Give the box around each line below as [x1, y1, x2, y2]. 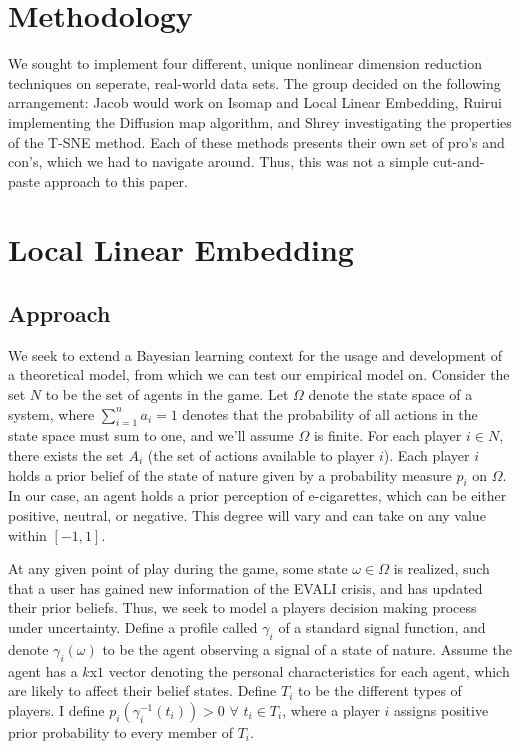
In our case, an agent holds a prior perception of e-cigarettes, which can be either [8, 485, 507, 506]
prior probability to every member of [8, 721, 233, 742]
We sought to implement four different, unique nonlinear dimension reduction [8, 53, 483, 74]
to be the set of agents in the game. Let [45, 384, 289, 405]
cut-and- [433, 151, 485, 172]
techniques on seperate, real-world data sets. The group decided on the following [8, 72, 501, 93]
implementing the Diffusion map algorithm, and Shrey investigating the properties [8, 111, 512, 132]
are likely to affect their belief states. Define [8, 680, 277, 701]
